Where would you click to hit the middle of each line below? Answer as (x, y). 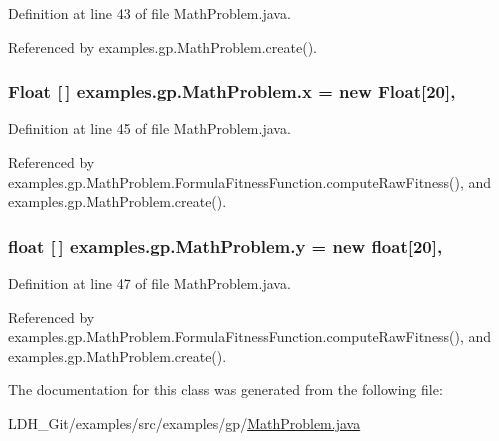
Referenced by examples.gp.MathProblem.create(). (162, 46)
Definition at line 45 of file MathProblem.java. (149, 128)
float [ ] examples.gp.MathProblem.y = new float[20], (225, 245)
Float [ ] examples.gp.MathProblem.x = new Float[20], (232, 91)
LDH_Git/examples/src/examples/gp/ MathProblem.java (184, 422)
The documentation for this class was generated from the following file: (225, 389)
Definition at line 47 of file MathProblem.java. (149, 283)
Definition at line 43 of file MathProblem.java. (149, 13)
